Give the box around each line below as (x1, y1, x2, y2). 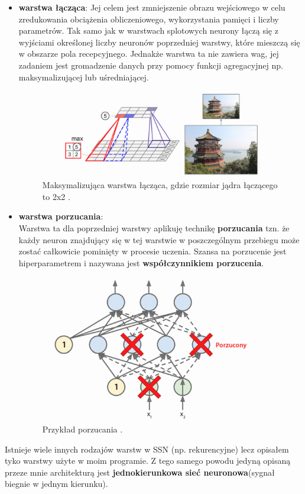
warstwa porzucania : (18, 210, 103, 222)
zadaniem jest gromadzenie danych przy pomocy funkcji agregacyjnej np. (18, 59, 283, 71)
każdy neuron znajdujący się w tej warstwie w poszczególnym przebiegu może (18, 233, 300, 246)
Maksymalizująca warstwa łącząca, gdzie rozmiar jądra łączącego (42, 179, 278, 191)
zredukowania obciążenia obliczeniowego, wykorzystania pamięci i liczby (18, 12, 279, 25)
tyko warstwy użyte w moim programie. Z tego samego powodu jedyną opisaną (5, 454, 291, 467)
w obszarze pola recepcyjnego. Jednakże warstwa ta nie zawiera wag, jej (18, 47, 279, 60)
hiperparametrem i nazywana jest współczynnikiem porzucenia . (18, 256, 264, 269)
